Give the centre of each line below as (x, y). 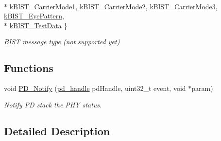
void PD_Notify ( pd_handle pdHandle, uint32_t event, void (95, 88)
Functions (29, 68)
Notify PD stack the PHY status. (53, 104)
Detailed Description (57, 131)
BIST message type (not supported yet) (62, 42)
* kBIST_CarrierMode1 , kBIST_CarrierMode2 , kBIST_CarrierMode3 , (111, 6)
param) (202, 88)
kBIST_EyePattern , (34, 16)
